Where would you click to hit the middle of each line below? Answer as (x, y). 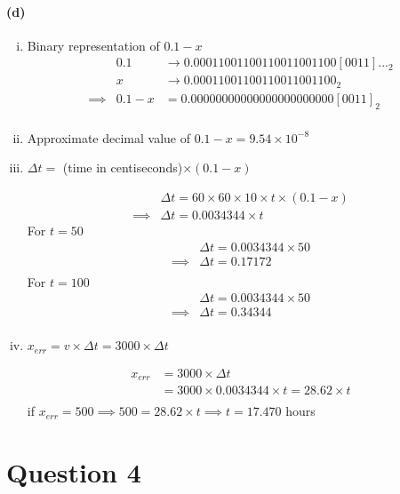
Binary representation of (93, 45)
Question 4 (74, 472)
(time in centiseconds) (123, 167)
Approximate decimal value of (109, 137)
